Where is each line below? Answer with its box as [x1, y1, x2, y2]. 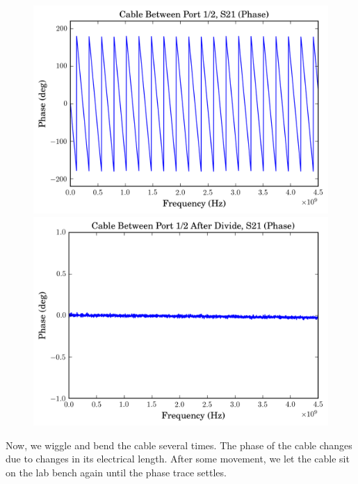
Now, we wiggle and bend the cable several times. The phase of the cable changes [6, 437, 352, 452]
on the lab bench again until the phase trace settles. [6, 465, 227, 479]
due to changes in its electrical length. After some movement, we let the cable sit [6, 451, 350, 466]
